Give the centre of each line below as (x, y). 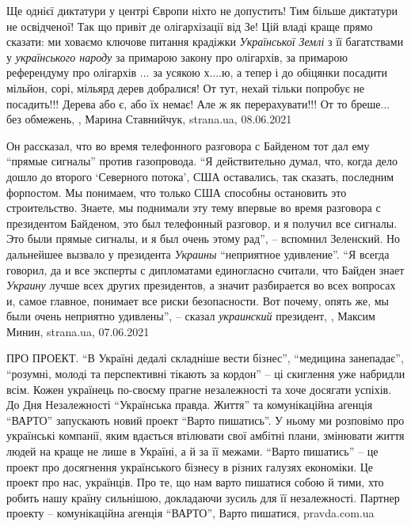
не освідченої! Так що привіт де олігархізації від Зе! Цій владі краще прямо (190, 26)
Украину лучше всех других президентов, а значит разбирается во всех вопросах (201, 285)
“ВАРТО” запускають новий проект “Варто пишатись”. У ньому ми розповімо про (205, 420)
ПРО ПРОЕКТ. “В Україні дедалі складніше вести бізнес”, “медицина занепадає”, (205, 358)
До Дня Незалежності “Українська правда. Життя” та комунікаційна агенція (190, 405)
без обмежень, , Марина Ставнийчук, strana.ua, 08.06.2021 (149, 119)
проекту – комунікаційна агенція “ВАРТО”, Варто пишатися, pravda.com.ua (190, 513)
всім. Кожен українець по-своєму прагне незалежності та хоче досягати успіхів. (199, 389)
